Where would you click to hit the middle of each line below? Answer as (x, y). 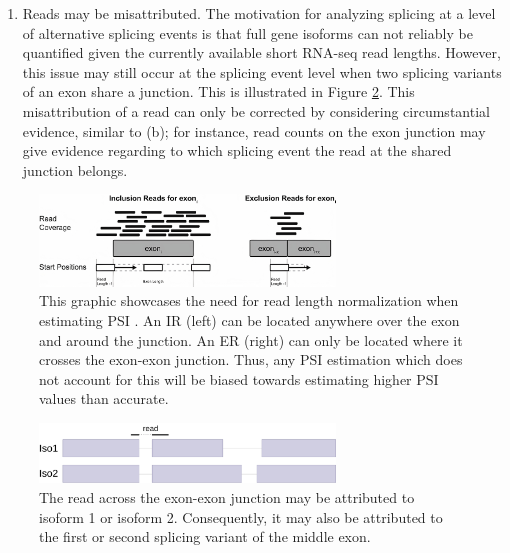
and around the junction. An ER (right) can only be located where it (251, 339)
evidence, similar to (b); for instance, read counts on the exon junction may (254, 130)
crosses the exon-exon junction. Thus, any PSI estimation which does (251, 359)
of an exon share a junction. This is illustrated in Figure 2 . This (218, 91)
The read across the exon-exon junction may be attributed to (227, 496)
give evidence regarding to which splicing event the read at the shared (237, 150)
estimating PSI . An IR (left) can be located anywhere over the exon (249, 320)
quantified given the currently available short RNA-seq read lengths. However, (261, 52)
